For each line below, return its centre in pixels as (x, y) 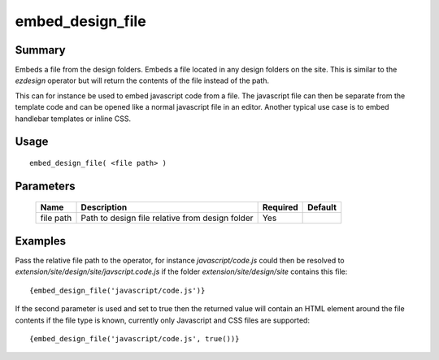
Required (280, 207)
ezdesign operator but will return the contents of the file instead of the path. (142, 80)
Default (322, 207)
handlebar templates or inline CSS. (73, 119)
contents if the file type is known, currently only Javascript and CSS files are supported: (163, 320)
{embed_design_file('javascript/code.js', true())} (135, 338)
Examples (41, 241)
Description (104, 207)
